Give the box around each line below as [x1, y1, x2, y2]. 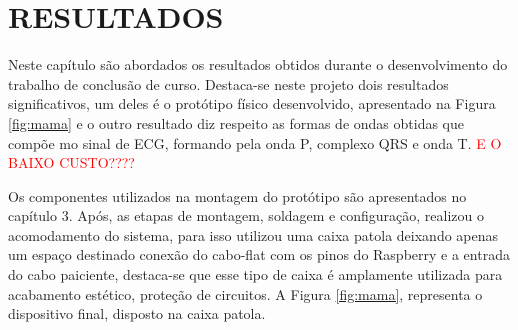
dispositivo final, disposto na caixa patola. [8, 303, 266, 324]
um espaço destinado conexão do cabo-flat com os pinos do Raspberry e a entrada [8, 244, 510, 265]
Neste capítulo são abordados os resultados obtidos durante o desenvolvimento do [8, 54, 508, 75]
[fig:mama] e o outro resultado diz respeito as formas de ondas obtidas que [8, 112, 465, 133]
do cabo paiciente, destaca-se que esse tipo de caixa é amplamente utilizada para [8, 264, 503, 285]
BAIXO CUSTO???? [8, 152, 135, 173]
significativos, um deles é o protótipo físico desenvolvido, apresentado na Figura [8, 93, 496, 114]
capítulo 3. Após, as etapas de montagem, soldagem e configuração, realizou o [8, 205, 484, 226]
